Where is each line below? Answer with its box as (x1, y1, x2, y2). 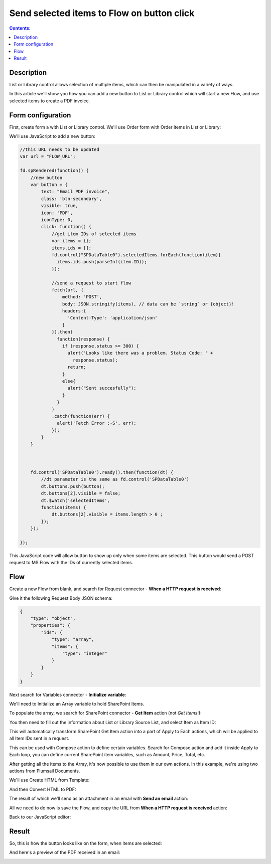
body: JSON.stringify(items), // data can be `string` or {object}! (62, 301, 234, 307)
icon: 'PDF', (41, 210, 73, 216)
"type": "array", (51, 637, 94, 642)
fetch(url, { (51, 287, 84, 293)
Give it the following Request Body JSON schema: (9, 595, 113, 601)
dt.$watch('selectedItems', (41, 497, 110, 503)
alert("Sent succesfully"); (67, 385, 137, 391)
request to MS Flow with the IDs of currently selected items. (9, 560, 133, 566)
